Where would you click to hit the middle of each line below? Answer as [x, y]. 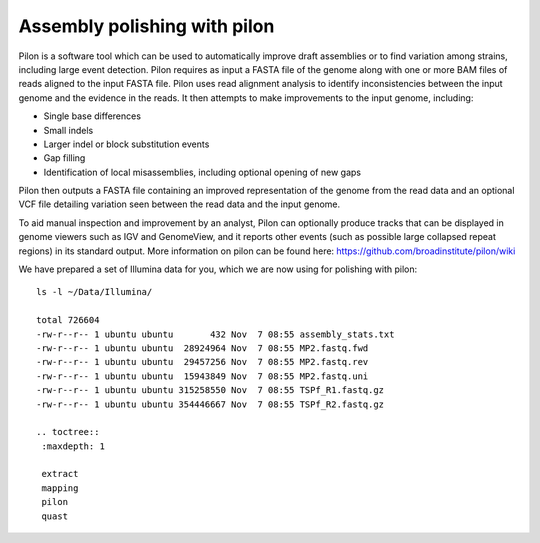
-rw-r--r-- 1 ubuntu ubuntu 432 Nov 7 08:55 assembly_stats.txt [215, 334]
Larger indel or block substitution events [126, 144]
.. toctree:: [68, 432]
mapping [60, 488]
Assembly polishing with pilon [146, 26]
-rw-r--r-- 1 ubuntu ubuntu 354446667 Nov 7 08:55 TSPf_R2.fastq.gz [210, 404]
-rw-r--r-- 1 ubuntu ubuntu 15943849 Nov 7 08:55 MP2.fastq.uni [202, 376]
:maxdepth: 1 [73, 446]
